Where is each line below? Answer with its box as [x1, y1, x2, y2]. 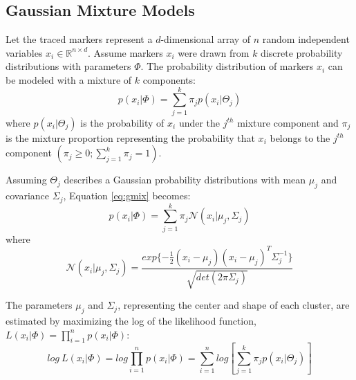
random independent [262, 32, 350, 46]
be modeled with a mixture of [6, 72, 132, 87]
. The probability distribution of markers [140, 59, 314, 73]
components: [142, 72, 196, 87]
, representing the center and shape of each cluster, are [118, 298, 350, 312]
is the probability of [80, 115, 165, 129]
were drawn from [178, 45, 250, 60]
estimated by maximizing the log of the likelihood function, [6, 313, 256, 327]
